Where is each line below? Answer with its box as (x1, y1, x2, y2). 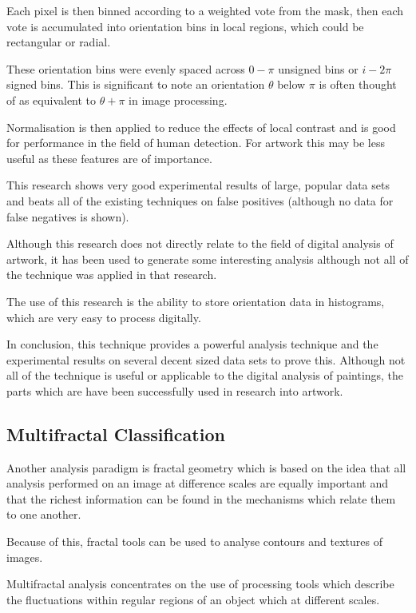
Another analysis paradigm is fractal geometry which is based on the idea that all (6, 459, 406, 476)
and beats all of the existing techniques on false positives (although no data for (6, 192, 394, 209)
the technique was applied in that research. (6, 266, 217, 283)
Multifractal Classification (6, 421, 225, 446)
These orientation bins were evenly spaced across (6, 60, 245, 77)
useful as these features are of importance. (6, 149, 212, 166)
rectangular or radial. (6, 34, 111, 50)
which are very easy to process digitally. (6, 308, 201, 325)
